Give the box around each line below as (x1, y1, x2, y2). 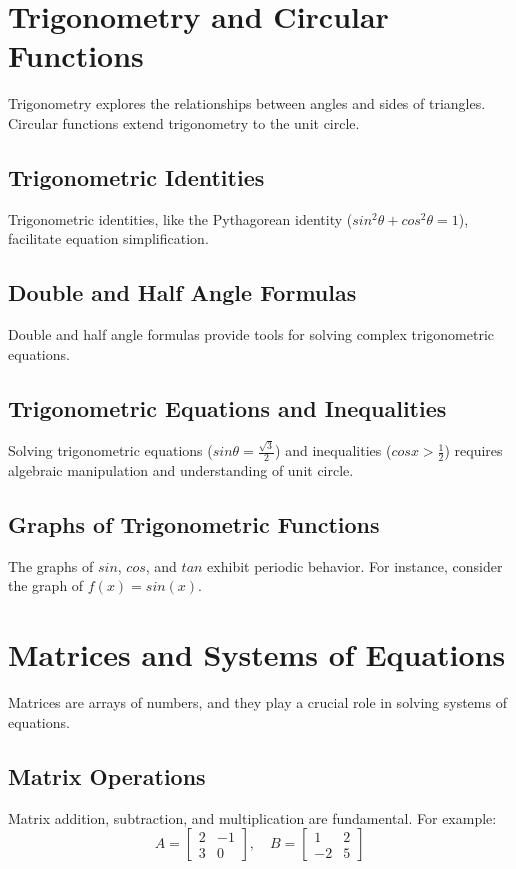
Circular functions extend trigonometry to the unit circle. (8, 112, 360, 133)
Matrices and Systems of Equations (8, 634, 506, 675)
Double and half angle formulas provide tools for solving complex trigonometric (8, 324, 494, 345)
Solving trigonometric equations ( (8, 440, 213, 461)
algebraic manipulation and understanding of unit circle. (8, 460, 354, 481)
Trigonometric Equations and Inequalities (8, 392, 447, 423)
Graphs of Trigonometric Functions (8, 509, 380, 539)
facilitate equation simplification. (8, 228, 209, 249)
